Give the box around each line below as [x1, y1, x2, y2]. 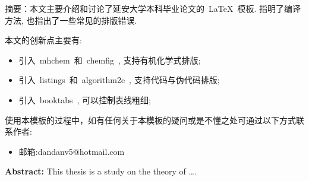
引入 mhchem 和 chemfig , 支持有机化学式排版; [18, 53, 201, 66]
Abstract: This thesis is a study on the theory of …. [5, 165, 197, 177]
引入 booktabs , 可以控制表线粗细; [18, 93, 151, 106]
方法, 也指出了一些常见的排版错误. [5, 14, 137, 26]
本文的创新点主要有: [5, 34, 82, 46]
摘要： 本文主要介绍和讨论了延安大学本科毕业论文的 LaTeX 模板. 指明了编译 [5, 2, 301, 14]
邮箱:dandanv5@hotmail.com [18, 145, 125, 157]
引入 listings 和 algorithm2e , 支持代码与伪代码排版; [18, 74, 220, 86]
